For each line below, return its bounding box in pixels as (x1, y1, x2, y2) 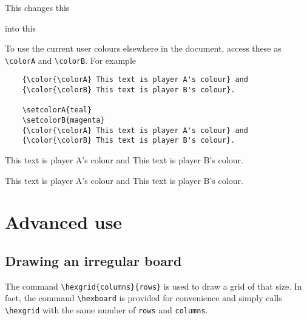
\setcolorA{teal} (22, 106, 92, 115)
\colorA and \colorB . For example (5, 53, 137, 66)
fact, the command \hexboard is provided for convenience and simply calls (5, 291, 282, 304)
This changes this (5, 1, 70, 13)
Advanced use (5, 209, 123, 234)
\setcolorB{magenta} (22, 116, 105, 125)
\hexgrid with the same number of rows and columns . (5, 304, 208, 316)
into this (5, 21, 36, 34)
